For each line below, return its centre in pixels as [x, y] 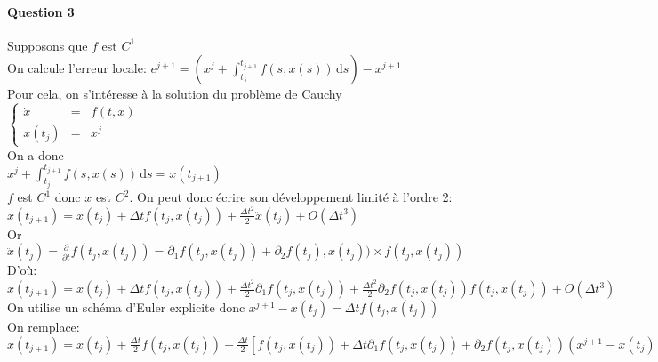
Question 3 [41, 11]
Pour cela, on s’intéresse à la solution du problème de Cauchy [175, 94]
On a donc [36, 154]
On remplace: [44, 327]
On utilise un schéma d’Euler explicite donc [126, 307]
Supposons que [48, 45]
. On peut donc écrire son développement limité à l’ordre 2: [291, 197]
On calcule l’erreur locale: [77, 68]
